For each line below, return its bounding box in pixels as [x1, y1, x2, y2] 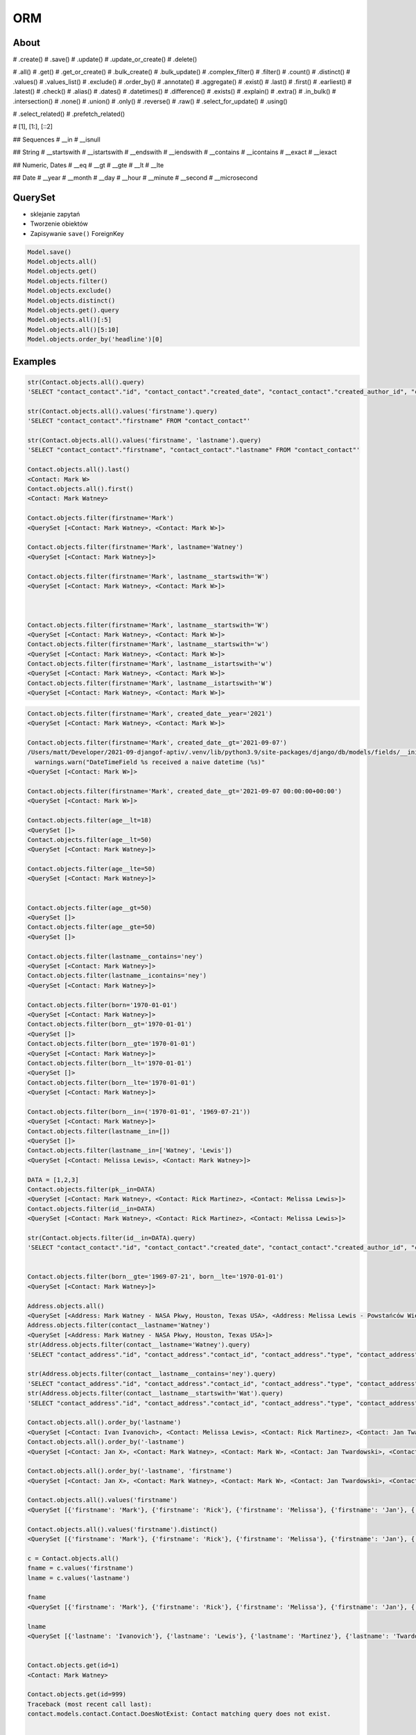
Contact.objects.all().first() [27, 485, 135, 493]
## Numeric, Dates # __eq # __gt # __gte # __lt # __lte [12, 160, 164, 169]
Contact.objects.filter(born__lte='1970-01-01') [27, 1078, 196, 1086]
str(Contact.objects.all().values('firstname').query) [27, 407, 218, 415]
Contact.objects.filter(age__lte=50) [27, 865, 156, 873]
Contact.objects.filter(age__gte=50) [27, 923, 156, 931]
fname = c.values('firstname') [27, 1564, 135, 1572]
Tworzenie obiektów [30, 219, 88, 228]
